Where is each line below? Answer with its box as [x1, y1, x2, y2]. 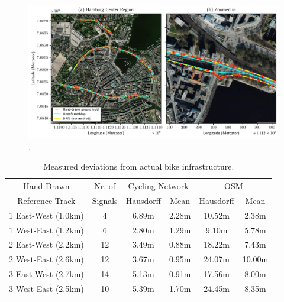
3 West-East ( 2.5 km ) [9, 282, 84, 295]
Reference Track [17, 194, 76, 206]
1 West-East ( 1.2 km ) [9, 223, 84, 236]
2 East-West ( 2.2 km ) [9, 238, 84, 251]
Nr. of [94, 180, 116, 192]
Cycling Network [128, 180, 189, 192]
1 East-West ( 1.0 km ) [9, 209, 84, 221]
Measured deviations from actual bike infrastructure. [43, 160, 234, 173]
